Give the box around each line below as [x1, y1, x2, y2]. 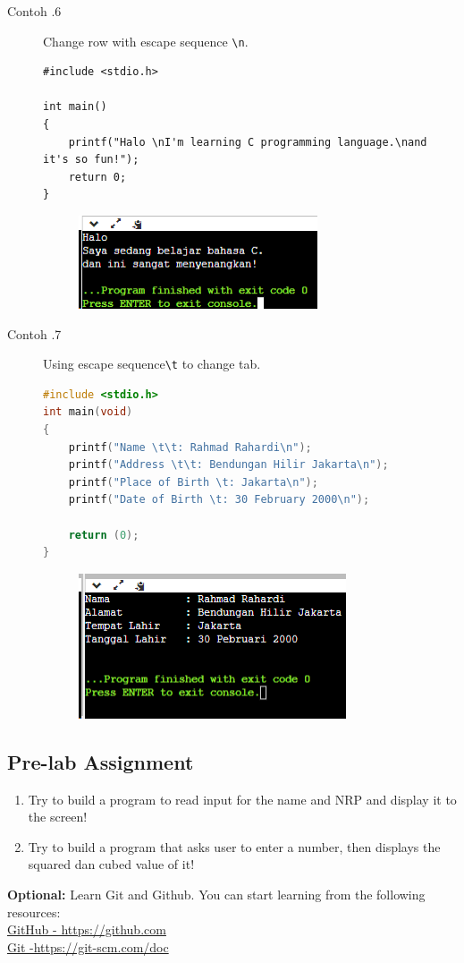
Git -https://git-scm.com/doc [7, 937, 169, 956]
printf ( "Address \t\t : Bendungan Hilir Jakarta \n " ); [68, 458, 389, 472]
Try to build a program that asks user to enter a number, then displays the [28, 837, 441, 856]
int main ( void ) [43, 405, 133, 419]
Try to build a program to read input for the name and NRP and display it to [28, 789, 457, 808]
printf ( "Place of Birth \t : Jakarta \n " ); [68, 475, 318, 489]
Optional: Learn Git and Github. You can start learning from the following [7, 884, 426, 903]
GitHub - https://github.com [7, 920, 166, 939]
